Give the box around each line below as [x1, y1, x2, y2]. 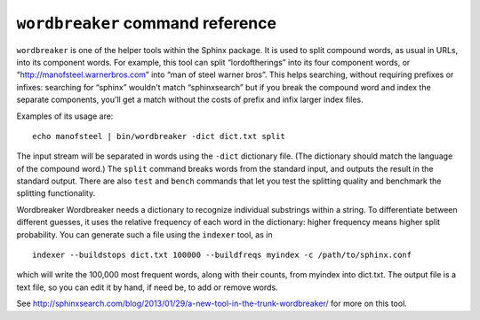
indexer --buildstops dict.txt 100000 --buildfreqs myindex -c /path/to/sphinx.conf [32, 250, 412, 261]
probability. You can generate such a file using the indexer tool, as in [16, 229, 273, 239]
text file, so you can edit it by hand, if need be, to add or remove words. [16, 282, 279, 293]
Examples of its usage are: [16, 111, 114, 121]
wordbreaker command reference [16, 13, 277, 33]
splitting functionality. [16, 188, 96, 199]
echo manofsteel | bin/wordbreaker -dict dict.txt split [32, 131, 286, 141]
